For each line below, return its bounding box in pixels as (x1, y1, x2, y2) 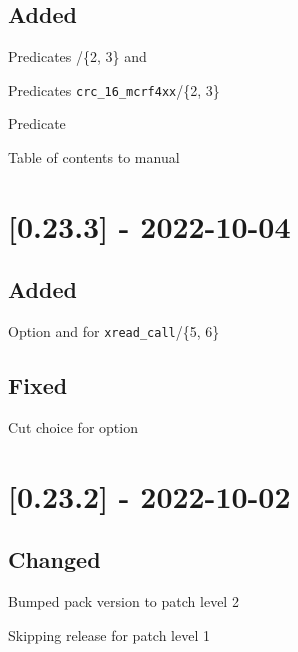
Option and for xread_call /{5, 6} (8, 321, 220, 342)
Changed (8, 544, 101, 575)
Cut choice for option (8, 417, 138, 438)
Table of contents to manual (8, 147, 180, 168)
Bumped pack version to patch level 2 (8, 591, 239, 612)
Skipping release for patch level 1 (8, 624, 210, 645)
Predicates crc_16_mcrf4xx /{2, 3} (8, 79, 220, 100)
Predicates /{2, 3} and (8, 46, 147, 67)
